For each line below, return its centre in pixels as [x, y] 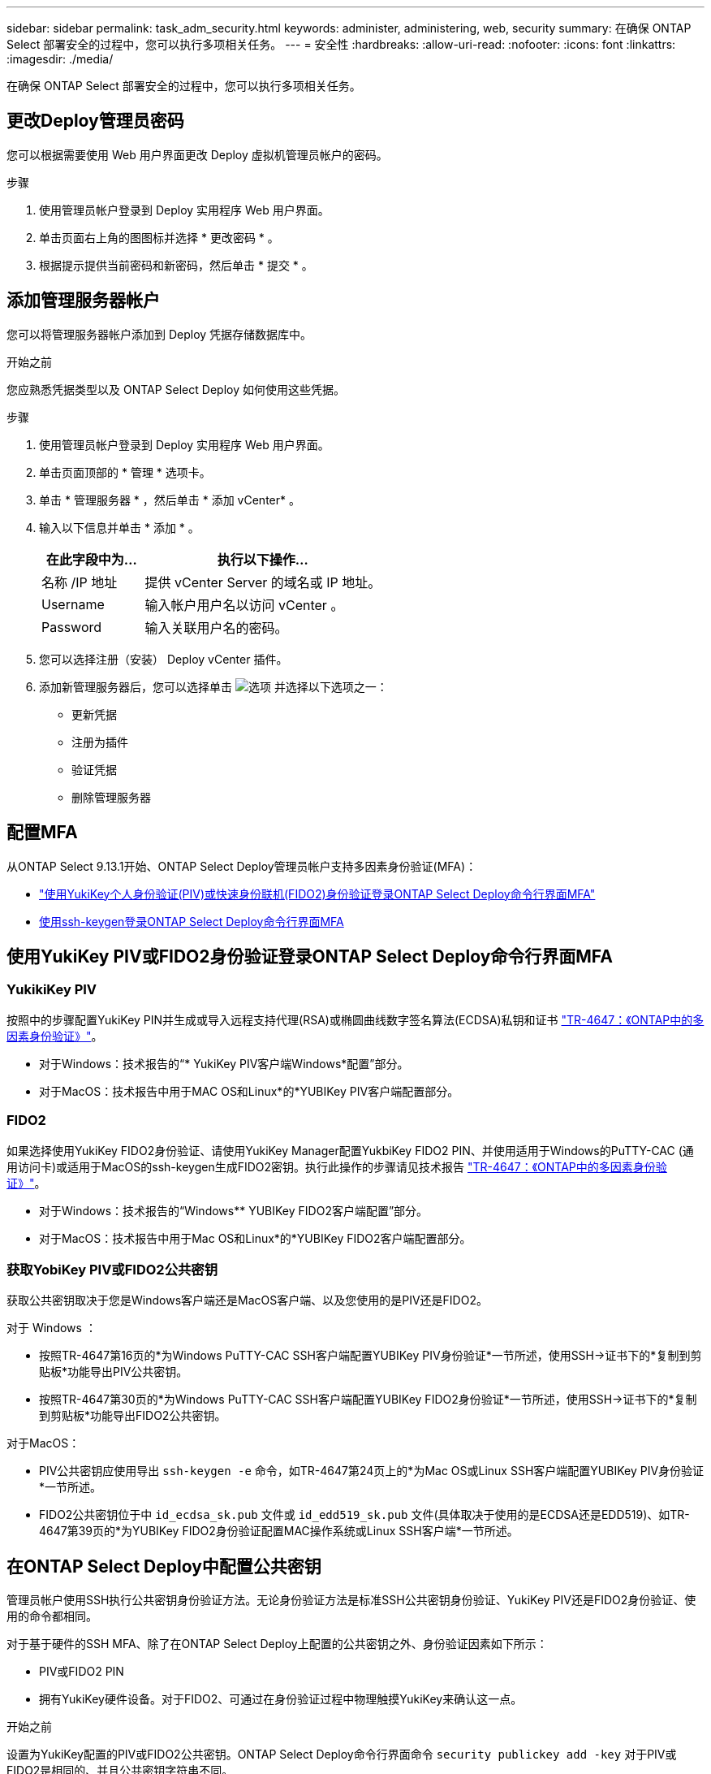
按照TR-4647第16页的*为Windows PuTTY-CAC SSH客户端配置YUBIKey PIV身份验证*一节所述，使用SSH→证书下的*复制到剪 [371, 1356]
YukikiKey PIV [52, 990]
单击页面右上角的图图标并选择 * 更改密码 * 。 [159, 237]
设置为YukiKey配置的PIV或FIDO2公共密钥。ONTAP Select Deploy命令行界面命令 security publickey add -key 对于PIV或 [342, 1755]
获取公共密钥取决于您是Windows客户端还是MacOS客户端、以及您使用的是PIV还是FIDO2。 [247, 1300]
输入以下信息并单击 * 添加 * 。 [119, 527]
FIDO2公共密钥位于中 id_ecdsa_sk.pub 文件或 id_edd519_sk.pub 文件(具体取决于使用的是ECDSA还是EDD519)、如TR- [364, 1515]
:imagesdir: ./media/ [60, 59]
